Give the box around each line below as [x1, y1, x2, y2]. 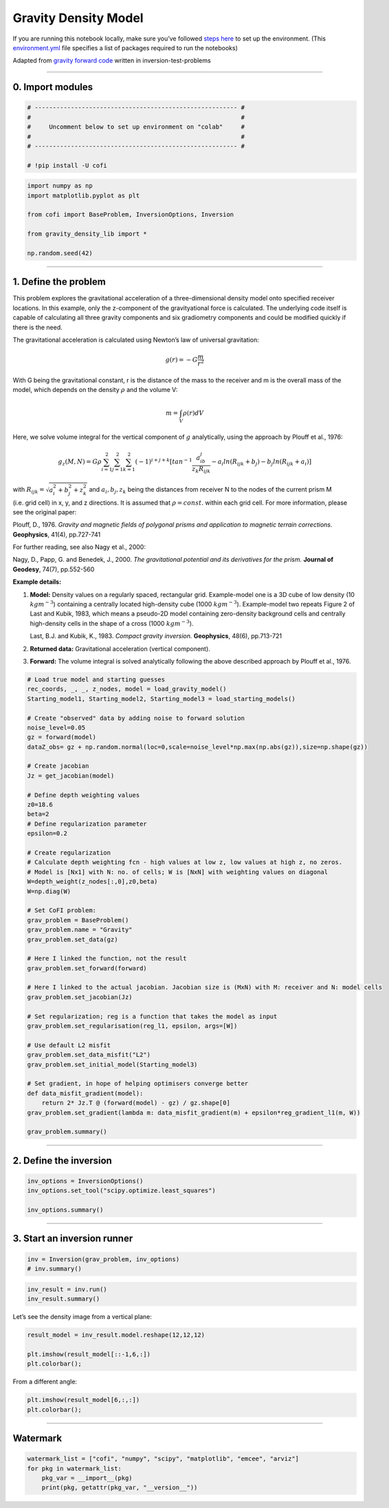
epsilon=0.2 [27, 829, 68, 838]
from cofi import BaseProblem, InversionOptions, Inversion [27, 210, 234, 219]
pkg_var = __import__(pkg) [41, 1474, 133, 1482]
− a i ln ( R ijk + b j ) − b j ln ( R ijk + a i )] [211, 458, 312, 468]
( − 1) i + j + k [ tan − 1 [135, 457, 192, 466]
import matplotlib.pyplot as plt [27, 191, 140, 199]
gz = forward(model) [27, 733, 96, 741]
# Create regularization [27, 849, 111, 856]
